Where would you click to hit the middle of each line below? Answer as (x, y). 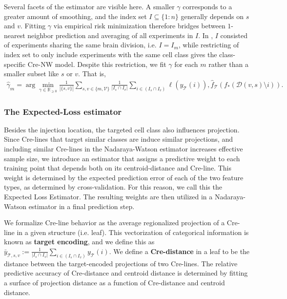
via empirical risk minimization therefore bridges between (139, 26)
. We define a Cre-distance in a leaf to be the (179, 251)
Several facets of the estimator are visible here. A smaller (89, 6)
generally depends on (212, 16)
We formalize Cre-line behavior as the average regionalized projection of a (114, 223)
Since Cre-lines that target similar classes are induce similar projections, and (118, 139)
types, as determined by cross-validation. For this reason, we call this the (113, 187)
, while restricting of (209, 45)
